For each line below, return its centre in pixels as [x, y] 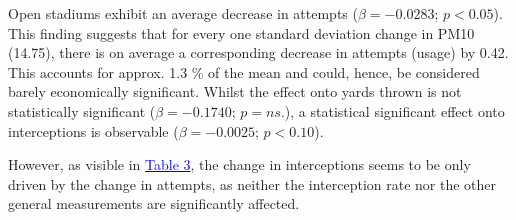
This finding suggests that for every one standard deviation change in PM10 [241, 32]
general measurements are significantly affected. [154, 203]
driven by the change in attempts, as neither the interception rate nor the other [252, 183]
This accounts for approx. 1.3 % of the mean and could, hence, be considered [244, 71]
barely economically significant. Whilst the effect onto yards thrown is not [235, 91]
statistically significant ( [82, 110]
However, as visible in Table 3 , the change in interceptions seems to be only [239, 164]
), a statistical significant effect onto [394, 110]
